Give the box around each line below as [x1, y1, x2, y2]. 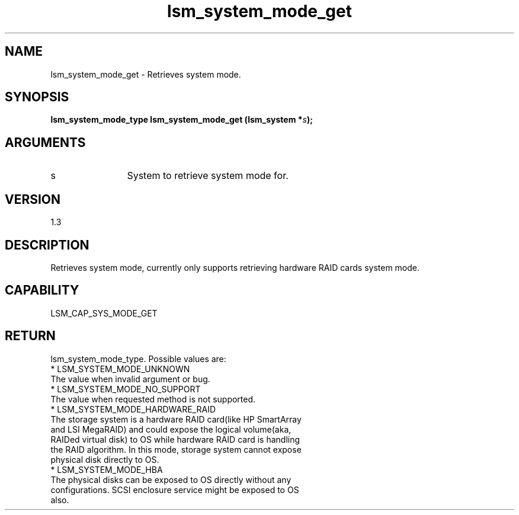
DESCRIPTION [5, 237, 89, 252]
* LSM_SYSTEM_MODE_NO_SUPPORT [50, 383, 201, 394]
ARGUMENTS [5, 135, 86, 150]
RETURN [5, 328, 56, 344]
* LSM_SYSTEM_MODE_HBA [50, 464, 163, 475]
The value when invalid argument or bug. [50, 373, 210, 384]
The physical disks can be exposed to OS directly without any [50, 474, 291, 485]
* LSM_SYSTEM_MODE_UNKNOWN [50, 363, 190, 374]
